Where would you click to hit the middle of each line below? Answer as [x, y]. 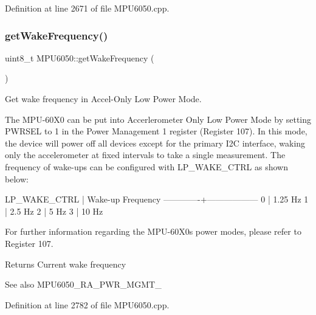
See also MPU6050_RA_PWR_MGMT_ [83, 284]
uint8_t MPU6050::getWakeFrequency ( [80, 57]
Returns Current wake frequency [66, 264]
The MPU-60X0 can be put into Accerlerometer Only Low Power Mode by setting [158, 119]
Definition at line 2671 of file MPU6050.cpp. [87, 8]
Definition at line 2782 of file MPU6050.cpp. [87, 304]
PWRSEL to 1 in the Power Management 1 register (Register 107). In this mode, [156, 131]
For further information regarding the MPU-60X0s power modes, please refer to [153, 231]
